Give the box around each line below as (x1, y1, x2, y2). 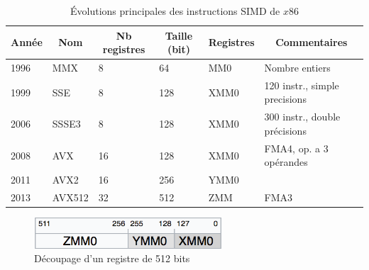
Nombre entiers (264, 60, 331, 75)
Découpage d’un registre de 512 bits (34, 251, 190, 266)
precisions (264, 91, 307, 106)
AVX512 (52, 190, 89, 205)
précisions (264, 123, 307, 137)
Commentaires (275, 35, 348, 50)
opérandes (264, 154, 308, 169)
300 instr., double (264, 109, 341, 124)
